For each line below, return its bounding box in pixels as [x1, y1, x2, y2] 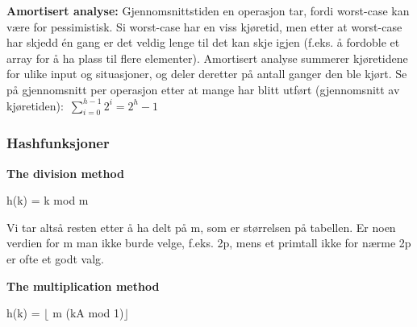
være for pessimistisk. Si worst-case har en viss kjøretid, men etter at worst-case [6, 18, 402, 35]
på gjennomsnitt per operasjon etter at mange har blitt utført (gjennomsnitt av [6, 81, 400, 97]
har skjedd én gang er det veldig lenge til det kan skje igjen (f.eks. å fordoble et [6, 34, 400, 51]
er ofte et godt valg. [6, 250, 104, 267]
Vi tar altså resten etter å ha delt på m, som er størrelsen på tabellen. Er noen [6, 218, 396, 235]
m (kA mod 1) [52, 304, 124, 321]
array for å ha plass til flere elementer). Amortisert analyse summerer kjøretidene [6, 49, 408, 66]
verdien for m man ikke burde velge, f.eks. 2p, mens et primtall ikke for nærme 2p [6, 234, 411, 251]
